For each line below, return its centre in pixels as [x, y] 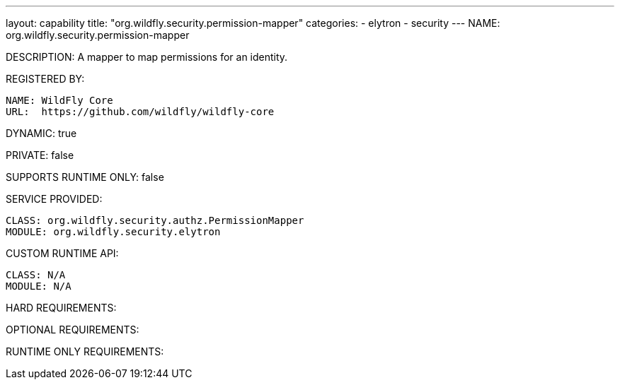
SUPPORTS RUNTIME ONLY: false [85, 177]
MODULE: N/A [39, 286]
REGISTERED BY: [45, 79]
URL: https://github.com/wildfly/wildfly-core [140, 112]
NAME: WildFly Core [59, 100]
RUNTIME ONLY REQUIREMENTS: [85, 351]
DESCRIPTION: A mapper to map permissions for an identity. [147, 57]
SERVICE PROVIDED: [54, 199]
